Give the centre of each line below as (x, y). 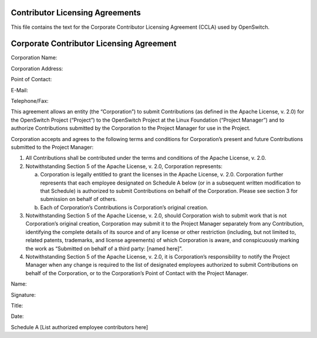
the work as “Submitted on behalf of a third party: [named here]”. (104, 248)
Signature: (23, 295)
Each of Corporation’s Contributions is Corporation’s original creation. (124, 207)
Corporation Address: (37, 68)
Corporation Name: (34, 58)
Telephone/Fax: (30, 101)
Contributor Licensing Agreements (76, 13)
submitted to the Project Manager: (52, 147)
